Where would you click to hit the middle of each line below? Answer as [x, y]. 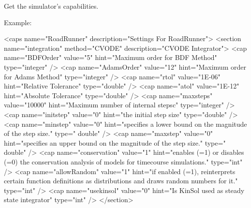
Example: [18, 22]
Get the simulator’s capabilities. [51, 6]
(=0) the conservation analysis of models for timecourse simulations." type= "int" [123, 161]
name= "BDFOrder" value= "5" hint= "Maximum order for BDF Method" [111, 57]
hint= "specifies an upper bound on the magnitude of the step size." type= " [115, 142]
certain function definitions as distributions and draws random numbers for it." [121, 181]
